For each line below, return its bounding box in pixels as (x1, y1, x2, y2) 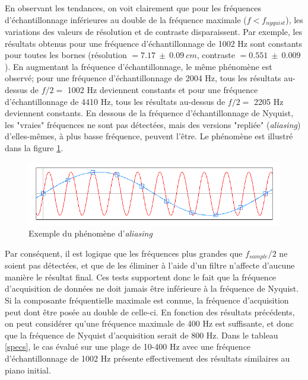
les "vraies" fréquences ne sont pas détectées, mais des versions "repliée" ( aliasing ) (5, 118, 301, 130)
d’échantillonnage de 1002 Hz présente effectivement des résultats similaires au (5, 352, 290, 364)
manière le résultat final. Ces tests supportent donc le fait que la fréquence (5, 270, 277, 283)
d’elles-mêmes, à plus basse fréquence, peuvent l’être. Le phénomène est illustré (5, 130, 293, 142)
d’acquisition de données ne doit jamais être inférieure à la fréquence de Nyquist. (5, 282, 299, 295)
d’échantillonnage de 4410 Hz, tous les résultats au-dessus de (5, 95, 226, 107)
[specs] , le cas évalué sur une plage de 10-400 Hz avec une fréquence (5, 340, 251, 353)
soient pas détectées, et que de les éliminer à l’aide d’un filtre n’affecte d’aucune (5, 259, 295, 272)
